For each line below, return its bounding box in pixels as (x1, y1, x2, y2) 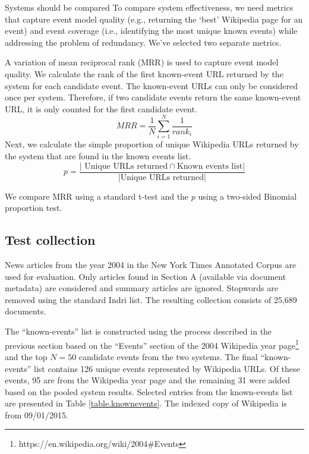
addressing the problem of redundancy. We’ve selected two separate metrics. (5, 36, 282, 48)
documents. (5, 305, 46, 317)
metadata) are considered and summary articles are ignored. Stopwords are (5, 282, 278, 294)
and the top (5, 350, 48, 362)
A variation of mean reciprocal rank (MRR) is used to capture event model (5, 56, 279, 68)
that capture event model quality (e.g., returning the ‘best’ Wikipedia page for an (5, 12, 303, 25)
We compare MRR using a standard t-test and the (5, 190, 189, 202)
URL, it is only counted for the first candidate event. (5, 102, 197, 115)
